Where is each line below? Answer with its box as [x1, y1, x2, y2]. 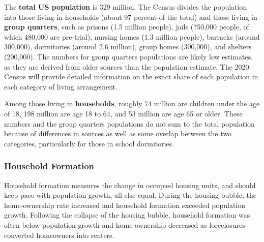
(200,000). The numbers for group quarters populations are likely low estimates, [4, 51, 253, 62]
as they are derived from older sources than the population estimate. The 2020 [4, 61, 249, 72]
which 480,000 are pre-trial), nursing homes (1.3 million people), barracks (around [4, 31, 260, 42]
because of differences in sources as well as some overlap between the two [4, 128, 231, 139]
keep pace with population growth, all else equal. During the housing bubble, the [4, 190, 256, 200]
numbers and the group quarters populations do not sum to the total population [4, 118, 255, 129]
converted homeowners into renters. [4, 229, 114, 240]
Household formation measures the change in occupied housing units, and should [4, 179, 256, 190]
